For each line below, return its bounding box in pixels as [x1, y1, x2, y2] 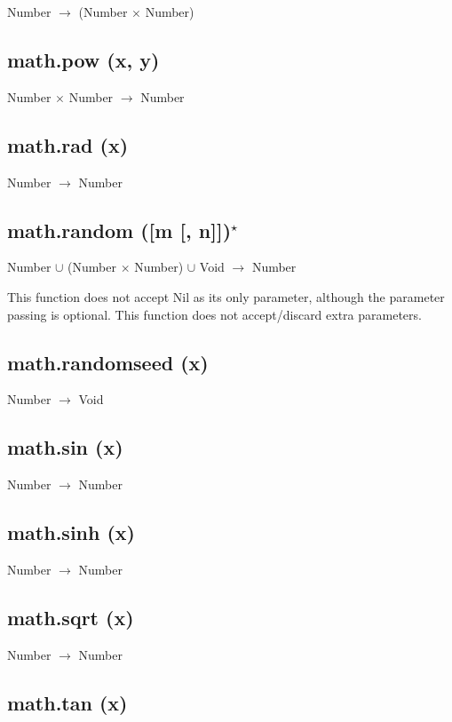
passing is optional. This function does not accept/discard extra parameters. [7, 305, 422, 323]
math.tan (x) [7, 688, 128, 716]
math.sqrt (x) [7, 603, 134, 631]
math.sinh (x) [7, 519, 135, 546]
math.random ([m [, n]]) [7, 216, 232, 243]
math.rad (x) [7, 131, 129, 158]
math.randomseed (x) [7, 348, 209, 376]
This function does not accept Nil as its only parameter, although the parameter [7, 287, 445, 305]
